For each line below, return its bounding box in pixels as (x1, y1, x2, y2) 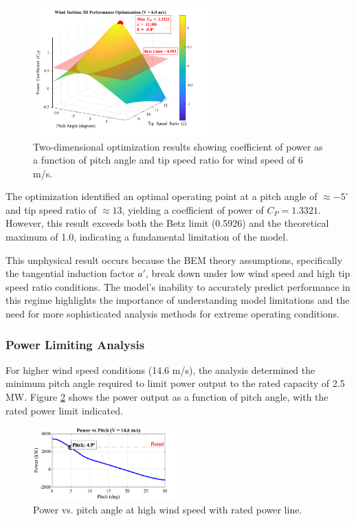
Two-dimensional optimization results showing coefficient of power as (33, 139, 323, 153)
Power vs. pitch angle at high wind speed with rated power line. (33, 502, 302, 516)
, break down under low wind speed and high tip (145, 266, 351, 280)
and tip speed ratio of (5, 202, 97, 217)
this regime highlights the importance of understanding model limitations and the (5, 293, 350, 307)
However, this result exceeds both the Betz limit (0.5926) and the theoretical (5, 216, 329, 230)
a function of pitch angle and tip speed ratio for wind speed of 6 (33, 153, 303, 167)
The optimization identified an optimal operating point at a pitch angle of (5, 189, 318, 203)
